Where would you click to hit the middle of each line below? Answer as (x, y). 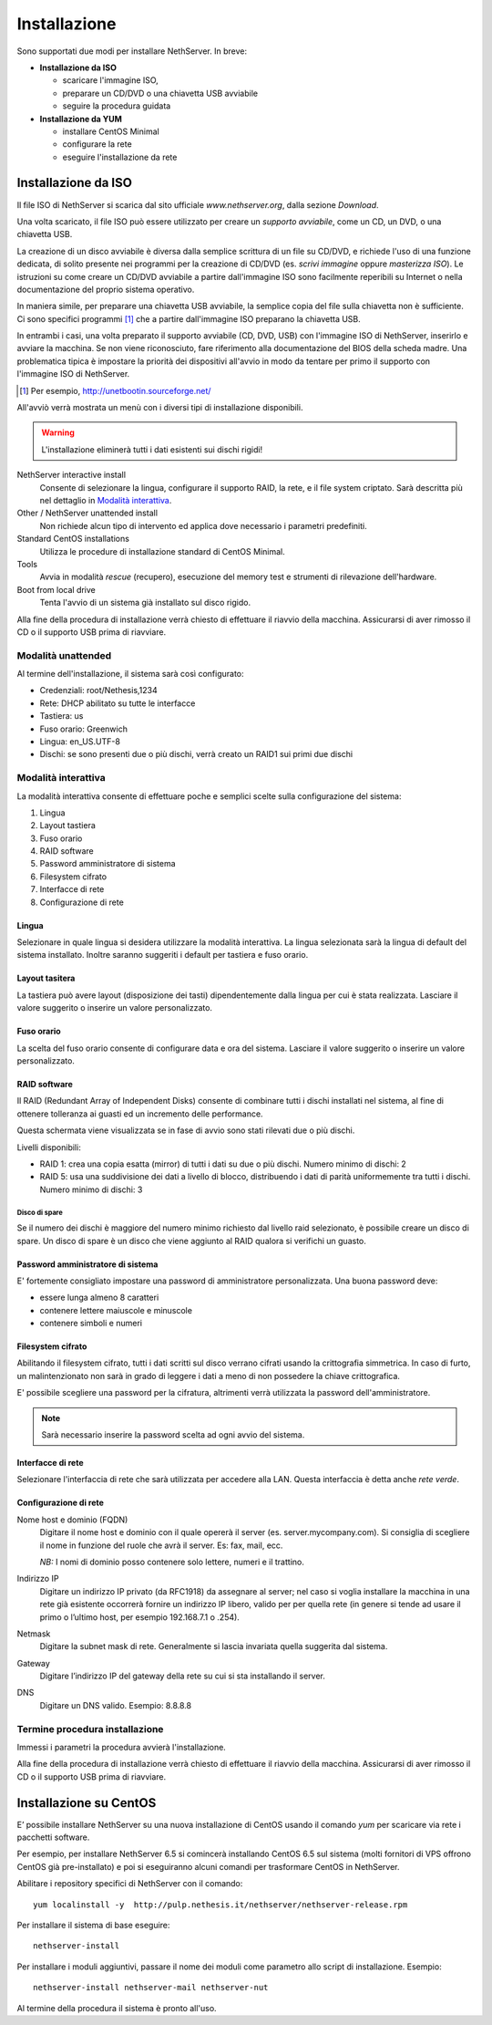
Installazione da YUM (81, 119)
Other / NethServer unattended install (87, 513)
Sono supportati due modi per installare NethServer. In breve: (132, 51)
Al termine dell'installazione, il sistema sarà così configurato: (131, 674)
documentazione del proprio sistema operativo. (106, 289)
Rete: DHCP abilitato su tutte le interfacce (118, 703)
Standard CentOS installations (73, 539)
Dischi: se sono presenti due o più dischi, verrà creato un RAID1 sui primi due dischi (196, 754)
